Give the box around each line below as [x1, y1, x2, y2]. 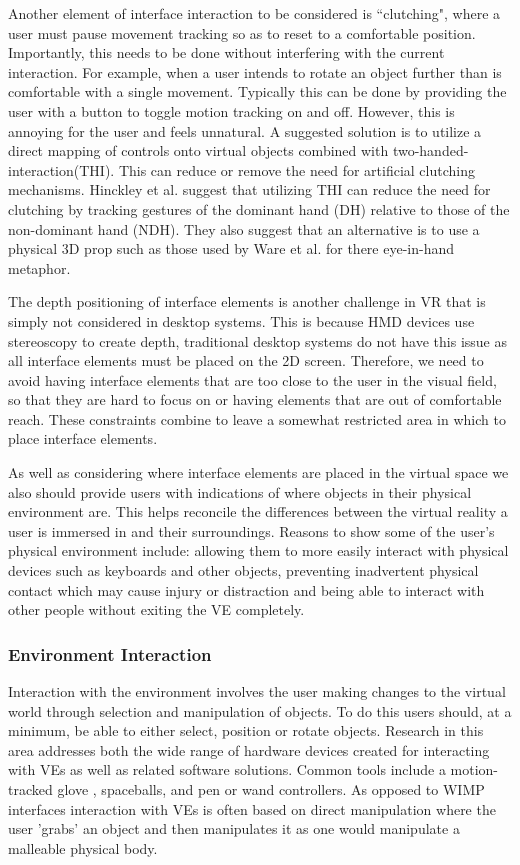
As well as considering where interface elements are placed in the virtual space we [8, 462, 509, 483]
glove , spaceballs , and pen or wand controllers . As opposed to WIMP [57, 779, 485, 799]
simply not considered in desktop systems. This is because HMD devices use [8, 310, 475, 331]
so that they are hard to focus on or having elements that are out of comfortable [8, 389, 502, 410]
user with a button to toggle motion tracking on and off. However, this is [8, 100, 455, 121]
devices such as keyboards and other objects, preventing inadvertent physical [8, 560, 479, 581]
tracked [8, 779, 53, 799]
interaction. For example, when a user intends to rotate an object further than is [8, 61, 502, 82]
